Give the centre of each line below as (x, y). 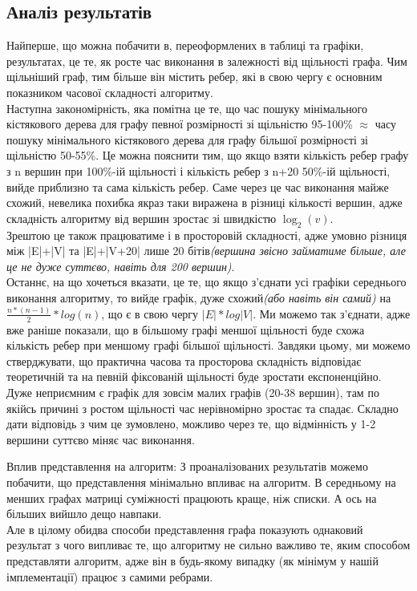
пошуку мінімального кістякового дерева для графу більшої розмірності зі (187, 139)
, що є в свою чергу (150, 313)
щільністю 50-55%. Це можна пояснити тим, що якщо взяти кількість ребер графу (208, 155)
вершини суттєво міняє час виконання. (101, 439)
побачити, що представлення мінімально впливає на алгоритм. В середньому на (201, 482)
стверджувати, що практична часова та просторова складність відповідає (184, 360)
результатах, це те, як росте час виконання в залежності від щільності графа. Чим (207, 61)
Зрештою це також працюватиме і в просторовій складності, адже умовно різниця (207, 235)
